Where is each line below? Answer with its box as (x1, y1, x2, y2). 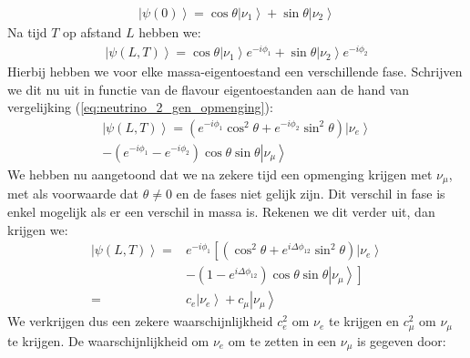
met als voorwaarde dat (7, 184, 139, 203)
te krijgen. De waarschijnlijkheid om (7, 331, 209, 350)
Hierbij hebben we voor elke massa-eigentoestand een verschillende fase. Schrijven (7, 62, 463, 81)
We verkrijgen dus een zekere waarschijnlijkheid (7, 312, 273, 331)
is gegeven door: (357, 331, 446, 350)
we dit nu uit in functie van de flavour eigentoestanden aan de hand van (7, 79, 410, 98)
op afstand (63, 23, 122, 42)
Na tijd (7, 23, 47, 42)
